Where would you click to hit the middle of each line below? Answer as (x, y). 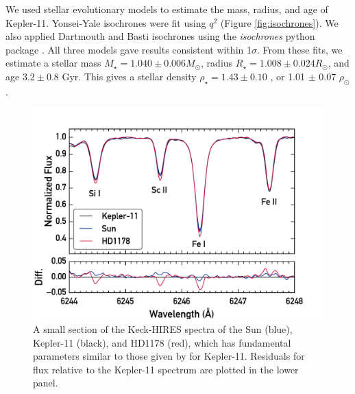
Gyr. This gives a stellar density (129, 76)
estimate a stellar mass (53, 63)
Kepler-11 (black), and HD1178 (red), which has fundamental (162, 342)
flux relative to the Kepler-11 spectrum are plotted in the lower (166, 369)
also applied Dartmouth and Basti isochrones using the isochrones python (160, 36)
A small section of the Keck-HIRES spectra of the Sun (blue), (163, 329)
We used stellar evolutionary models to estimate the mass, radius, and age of (167, 9)
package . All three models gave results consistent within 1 (128, 49)
